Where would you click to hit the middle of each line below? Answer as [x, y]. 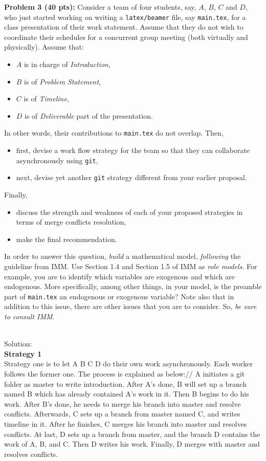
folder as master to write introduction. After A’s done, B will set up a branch [126, 383]
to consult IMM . [29, 316]
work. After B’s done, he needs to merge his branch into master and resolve [123, 403]
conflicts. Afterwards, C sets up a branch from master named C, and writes [122, 414]
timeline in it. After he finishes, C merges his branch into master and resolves [126, 423]
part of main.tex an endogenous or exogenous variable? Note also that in [119, 296]
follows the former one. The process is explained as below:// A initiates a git [125, 373]
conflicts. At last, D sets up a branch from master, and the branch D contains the [132, 434]
